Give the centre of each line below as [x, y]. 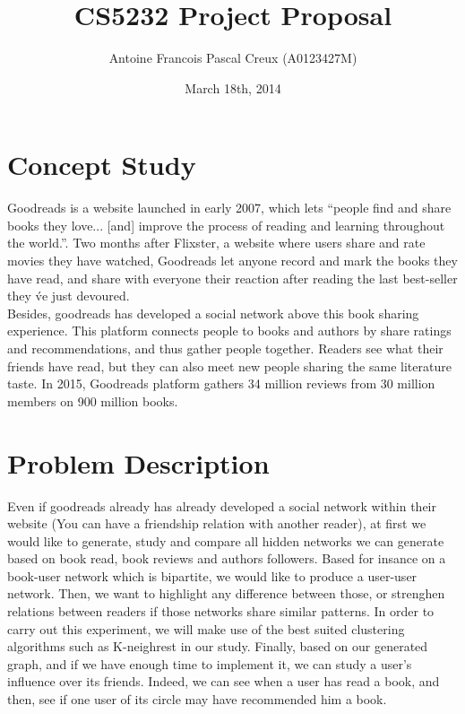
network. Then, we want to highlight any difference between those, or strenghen [226, 593]
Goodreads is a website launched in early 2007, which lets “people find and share [229, 208]
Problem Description [138, 462]
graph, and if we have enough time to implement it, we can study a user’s [210, 663]
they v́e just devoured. [69, 296]
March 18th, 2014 [233, 87]
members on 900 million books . [93, 401]
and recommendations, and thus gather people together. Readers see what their [225, 348]
